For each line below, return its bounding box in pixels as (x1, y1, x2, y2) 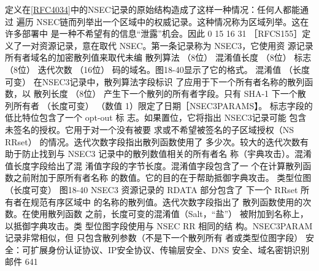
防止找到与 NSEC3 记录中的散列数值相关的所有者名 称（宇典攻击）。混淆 (21, 147, 312, 160)
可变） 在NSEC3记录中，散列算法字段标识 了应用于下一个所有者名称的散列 (5, 75, 305, 88)
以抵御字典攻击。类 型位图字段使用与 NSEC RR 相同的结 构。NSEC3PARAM (5, 219, 313, 232)
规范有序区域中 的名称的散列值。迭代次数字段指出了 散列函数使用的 (30, 195, 303, 208)
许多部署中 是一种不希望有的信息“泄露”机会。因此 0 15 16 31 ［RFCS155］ (5, 27, 302, 40)
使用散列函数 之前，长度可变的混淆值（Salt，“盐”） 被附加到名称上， (30, 207, 309, 220)
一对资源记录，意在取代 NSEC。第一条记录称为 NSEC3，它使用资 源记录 (21, 39, 313, 52)
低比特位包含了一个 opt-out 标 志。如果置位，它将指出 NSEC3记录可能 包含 (5, 111, 307, 124)
